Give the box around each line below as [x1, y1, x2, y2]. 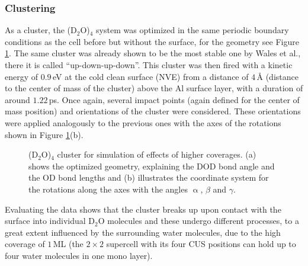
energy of [5, 70, 38, 82]
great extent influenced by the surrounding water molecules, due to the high [5, 226, 281, 238]
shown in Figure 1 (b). [5, 128, 84, 140]
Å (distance [256, 70, 299, 82]
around [5, 93, 30, 105]
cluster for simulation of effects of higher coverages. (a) [57, 148, 256, 161]
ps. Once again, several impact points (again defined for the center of [49, 93, 300, 105]
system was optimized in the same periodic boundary [96, 24, 289, 36]
